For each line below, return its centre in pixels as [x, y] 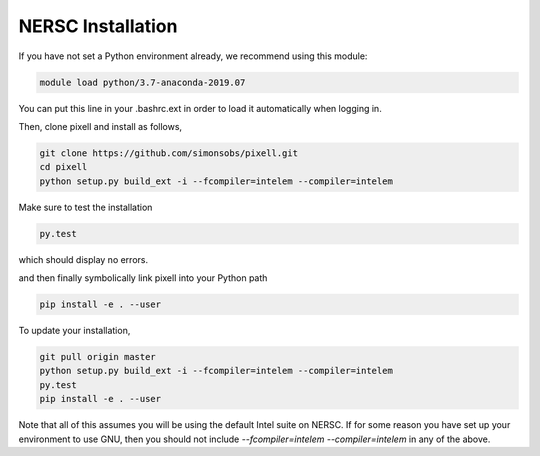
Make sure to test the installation [85, 207]
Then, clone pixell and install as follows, [100, 126]
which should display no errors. [83, 259]
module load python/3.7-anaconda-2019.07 [142, 82]
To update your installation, [74, 330]
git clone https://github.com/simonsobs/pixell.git [169, 153]
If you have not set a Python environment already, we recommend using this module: [193, 56]
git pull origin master [98, 356]
